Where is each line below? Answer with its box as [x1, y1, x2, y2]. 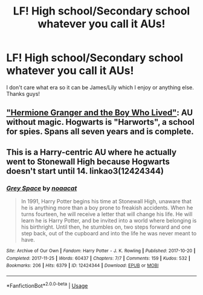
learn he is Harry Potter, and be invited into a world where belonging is [21, 217, 197, 224]
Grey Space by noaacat [6, 184, 77, 192]
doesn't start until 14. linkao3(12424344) [6, 166, 164, 176]
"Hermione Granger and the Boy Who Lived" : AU [6, 107, 193, 118]
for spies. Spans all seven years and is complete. [6, 127, 195, 137]
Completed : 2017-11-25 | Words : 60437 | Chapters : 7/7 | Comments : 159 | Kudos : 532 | [6, 255, 190, 261]
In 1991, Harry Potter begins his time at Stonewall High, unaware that [21, 198, 192, 205]
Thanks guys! [6, 90, 40, 97]
